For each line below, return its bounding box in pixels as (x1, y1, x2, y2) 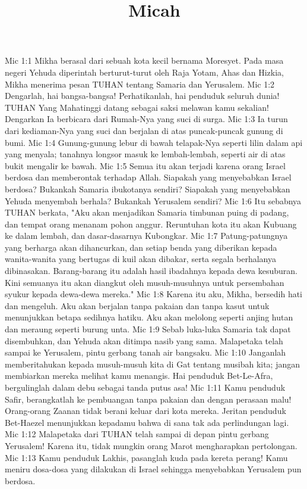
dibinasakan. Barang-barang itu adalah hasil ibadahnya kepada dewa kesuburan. (5, 264, 297, 277)
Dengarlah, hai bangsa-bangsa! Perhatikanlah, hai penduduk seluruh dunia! (5, 89, 280, 102)
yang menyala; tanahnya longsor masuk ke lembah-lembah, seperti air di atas (5, 148, 286, 160)
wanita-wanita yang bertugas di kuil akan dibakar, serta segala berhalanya (5, 253, 276, 265)
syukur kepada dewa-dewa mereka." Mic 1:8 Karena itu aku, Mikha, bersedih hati (5, 288, 303, 300)
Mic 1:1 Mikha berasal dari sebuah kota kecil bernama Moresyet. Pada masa (5, 54, 284, 67)
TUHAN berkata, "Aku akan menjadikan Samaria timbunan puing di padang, (5, 206, 289, 219)
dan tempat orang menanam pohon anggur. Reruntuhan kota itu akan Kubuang (5, 217, 297, 230)
